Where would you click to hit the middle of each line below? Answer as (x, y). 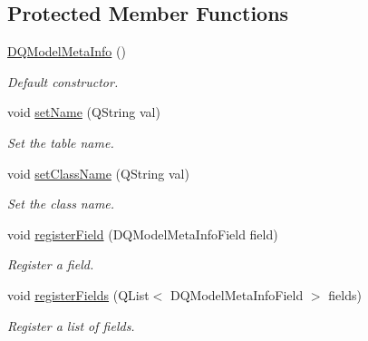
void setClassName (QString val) (98, 173)
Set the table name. (61, 142)
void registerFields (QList (78, 294)
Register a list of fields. (71, 325)
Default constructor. (63, 81)
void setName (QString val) (84, 112)
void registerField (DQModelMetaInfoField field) (143, 234)
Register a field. (51, 264)
